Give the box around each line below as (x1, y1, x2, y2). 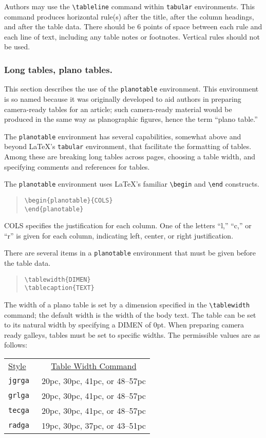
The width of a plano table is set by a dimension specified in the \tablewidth (4, 299, 250, 309)
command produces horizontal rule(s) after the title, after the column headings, (4, 11, 254, 22)
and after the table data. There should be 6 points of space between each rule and (4, 21, 262, 32)
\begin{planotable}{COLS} (24, 196, 113, 204)
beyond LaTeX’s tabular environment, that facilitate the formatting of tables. (4, 141, 252, 152)
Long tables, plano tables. (4, 63, 112, 76)
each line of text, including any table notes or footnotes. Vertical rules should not (4, 31, 260, 42)
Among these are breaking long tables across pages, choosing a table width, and (4, 151, 256, 161)
